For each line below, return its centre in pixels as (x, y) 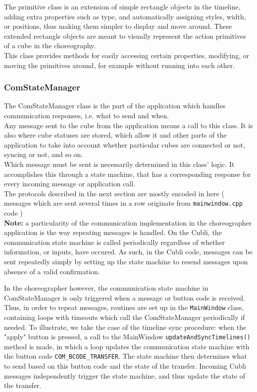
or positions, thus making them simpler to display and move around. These (118, 26)
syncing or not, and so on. (44, 154)
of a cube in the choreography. (50, 45)
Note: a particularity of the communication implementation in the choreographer (128, 222)
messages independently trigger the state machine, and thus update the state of (125, 375)
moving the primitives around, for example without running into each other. (120, 65)
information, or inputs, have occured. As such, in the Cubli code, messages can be (128, 252)
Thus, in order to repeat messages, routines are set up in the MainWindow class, (124, 307)
